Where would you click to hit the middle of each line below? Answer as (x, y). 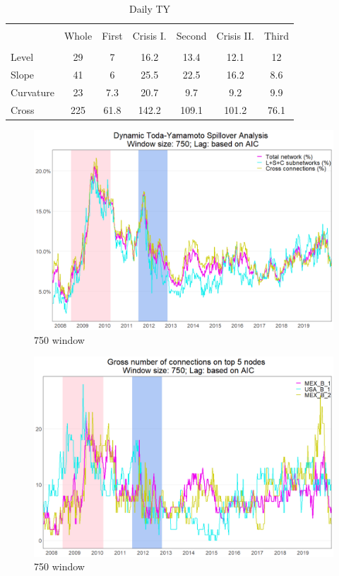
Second (191, 36)
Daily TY (150, 8)
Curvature (32, 92)
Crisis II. (235, 36)
